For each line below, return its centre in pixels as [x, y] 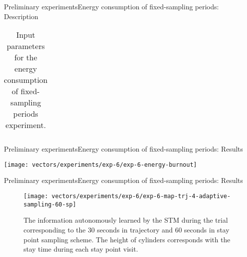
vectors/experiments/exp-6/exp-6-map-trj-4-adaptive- [141, 196]
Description [21, 16]
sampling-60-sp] [50, 204]
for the [26, 57]
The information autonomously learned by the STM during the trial [126, 220]
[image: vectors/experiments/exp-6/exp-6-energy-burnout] [100, 165]
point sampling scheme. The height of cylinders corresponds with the [127, 239]
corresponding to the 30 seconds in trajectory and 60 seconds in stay [126, 229]
